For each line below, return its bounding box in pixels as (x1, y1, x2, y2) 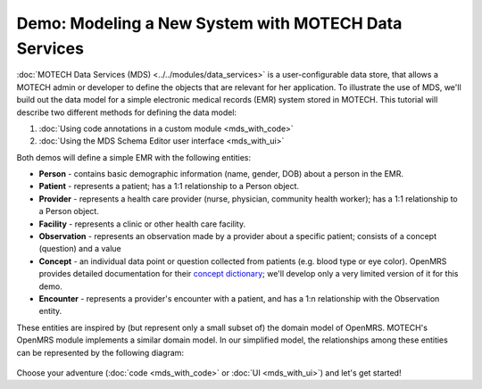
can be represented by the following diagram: (16, 347, 185, 358)
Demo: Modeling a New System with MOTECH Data (16, 13, 403, 33)
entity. (38, 306, 62, 317)
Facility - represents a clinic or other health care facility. (38, 219, 245, 229)
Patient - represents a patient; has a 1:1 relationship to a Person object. (38, 181, 299, 192)
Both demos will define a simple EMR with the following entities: (16, 152, 252, 162)
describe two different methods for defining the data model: (16, 107, 237, 118)
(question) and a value (38, 244, 121, 254)
